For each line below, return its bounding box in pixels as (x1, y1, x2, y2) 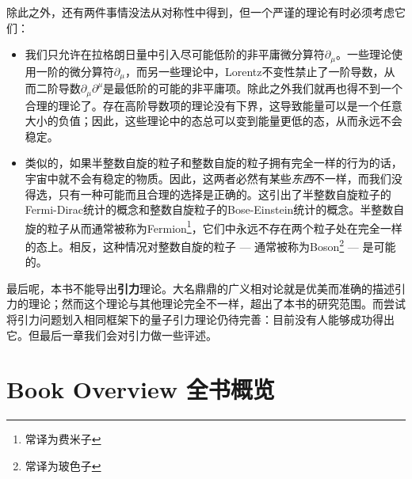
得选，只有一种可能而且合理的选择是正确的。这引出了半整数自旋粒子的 (25, 185, 391, 202)
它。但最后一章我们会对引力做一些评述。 (6, 326, 217, 343)
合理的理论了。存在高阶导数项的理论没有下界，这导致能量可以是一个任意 (25, 97, 402, 113)
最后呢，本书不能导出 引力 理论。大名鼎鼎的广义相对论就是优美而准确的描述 (6, 279, 395, 296)
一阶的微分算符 (36, 63, 114, 79)
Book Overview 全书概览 (6, 373, 275, 405)
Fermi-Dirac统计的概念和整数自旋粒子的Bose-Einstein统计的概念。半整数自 (25, 201, 405, 218)
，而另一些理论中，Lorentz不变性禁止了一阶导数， (124, 63, 384, 79)
